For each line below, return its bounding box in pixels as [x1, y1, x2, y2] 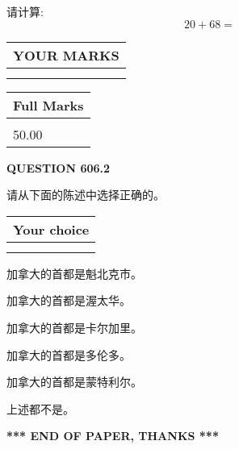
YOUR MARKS [13, 45, 119, 64]
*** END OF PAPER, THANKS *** [6, 427, 219, 444]
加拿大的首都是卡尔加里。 [6, 318, 142, 335]
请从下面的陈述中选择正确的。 [6, 186, 165, 203]
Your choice [13, 219, 90, 239]
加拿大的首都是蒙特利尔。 [6, 373, 142, 390]
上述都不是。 [6, 400, 74, 417]
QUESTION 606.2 [6, 159, 111, 176]
